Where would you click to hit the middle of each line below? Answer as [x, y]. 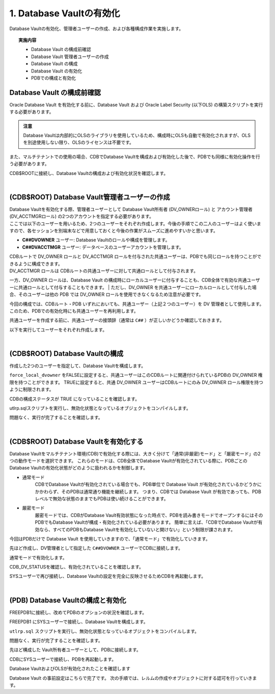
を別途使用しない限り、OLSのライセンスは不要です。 [79, 142]
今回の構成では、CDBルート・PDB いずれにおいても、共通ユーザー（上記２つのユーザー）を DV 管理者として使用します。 [137, 304]
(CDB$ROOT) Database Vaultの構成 [66, 354]
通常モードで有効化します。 [38, 557]
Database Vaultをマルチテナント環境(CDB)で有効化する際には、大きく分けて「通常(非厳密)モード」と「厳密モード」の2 [135, 453]
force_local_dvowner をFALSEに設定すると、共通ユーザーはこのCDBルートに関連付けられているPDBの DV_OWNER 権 [136, 375]
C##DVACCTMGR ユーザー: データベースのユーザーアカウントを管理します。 [103, 247]
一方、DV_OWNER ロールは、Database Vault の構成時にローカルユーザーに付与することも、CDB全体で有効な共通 [128, 280]
